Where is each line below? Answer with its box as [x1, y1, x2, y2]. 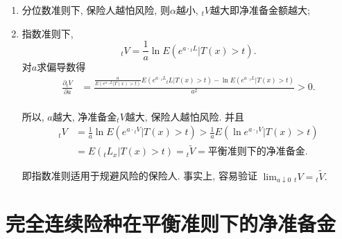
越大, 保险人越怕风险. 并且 [125, 109, 244, 123]
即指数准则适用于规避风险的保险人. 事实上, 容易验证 [22, 168, 257, 183]
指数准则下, [22, 26, 74, 40]
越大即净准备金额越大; [210, 3, 310, 17]
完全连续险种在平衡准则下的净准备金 [6, 209, 336, 238]
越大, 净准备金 [52, 109, 117, 123]
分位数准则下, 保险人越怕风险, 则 [22, 3, 170, 17]
